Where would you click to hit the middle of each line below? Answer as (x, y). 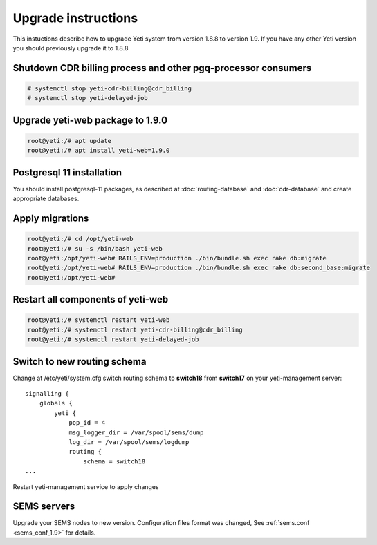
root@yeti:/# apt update (70, 141)
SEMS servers (44, 507)
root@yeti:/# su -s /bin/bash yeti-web (95, 248)
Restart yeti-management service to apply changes (86, 486)
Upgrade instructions (75, 18)
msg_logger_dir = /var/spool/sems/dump (136, 432)
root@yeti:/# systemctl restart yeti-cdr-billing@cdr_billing (135, 329)
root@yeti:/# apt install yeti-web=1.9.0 (99, 151)
